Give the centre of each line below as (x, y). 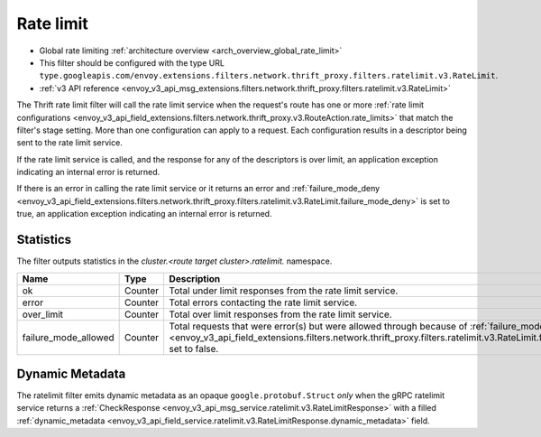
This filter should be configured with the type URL (132, 62)
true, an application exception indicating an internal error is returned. (144, 214)
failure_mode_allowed (68, 337)
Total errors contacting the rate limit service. (263, 302)
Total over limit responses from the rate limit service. (280, 314)
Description (195, 278)
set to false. (194, 349)
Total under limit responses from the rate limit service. (284, 291)
